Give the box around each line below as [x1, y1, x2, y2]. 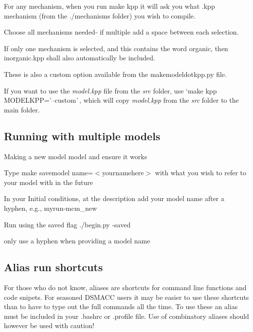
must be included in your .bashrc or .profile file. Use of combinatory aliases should [4, 311, 249, 321]
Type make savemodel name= [4, 167, 93, 178]
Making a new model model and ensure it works [4, 151, 147, 161]
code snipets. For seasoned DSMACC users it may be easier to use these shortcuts [4, 292, 249, 302]
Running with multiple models [4, 128, 161, 143]
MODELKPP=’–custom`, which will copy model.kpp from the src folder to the [4, 95, 239, 105]
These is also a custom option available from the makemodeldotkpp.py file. [4, 69, 227, 79]
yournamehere [102, 167, 144, 178]
